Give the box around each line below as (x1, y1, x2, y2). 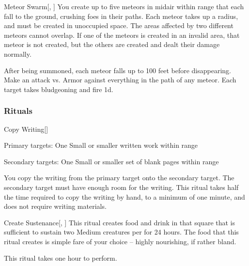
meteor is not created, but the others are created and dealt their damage (4, 39, 220, 49)
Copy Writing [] (4, 124, 48, 134)
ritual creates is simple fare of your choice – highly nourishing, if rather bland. (4, 236, 236, 246)
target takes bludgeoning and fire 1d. (4, 84, 113, 94)
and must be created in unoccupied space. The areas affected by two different (4, 20, 233, 31)
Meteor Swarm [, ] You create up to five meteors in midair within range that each (4, 1, 244, 11)
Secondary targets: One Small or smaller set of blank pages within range (4, 156, 219, 166)
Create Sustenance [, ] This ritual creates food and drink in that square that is (4, 217, 235, 227)
